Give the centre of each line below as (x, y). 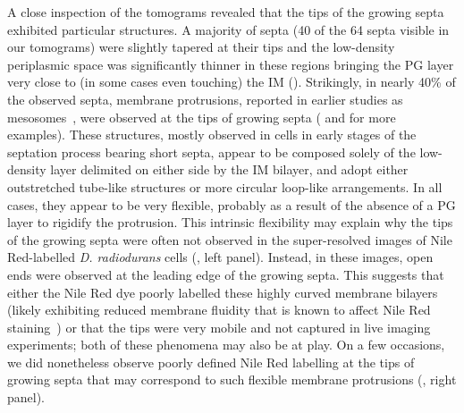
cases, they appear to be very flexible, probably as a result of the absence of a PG (232, 204)
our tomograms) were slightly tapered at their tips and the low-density (201, 47)
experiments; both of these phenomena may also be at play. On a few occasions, (226, 345)
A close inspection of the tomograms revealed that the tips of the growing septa (226, 12)
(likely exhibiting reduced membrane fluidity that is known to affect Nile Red (219, 310)
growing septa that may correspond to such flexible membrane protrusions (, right (232, 379)
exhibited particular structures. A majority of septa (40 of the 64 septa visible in (228, 29)
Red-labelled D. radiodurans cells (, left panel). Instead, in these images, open (220, 257)
